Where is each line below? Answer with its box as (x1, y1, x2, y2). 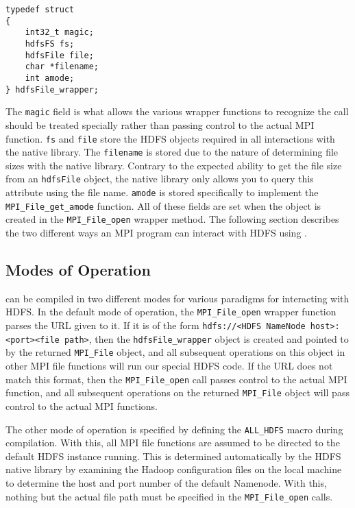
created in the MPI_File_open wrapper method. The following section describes (5, 212, 339, 226)
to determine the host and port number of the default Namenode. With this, (5, 475, 327, 489)
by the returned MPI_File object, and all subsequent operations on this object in (5, 345, 345, 359)
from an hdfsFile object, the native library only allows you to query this (5, 171, 314, 186)
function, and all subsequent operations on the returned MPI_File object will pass (5, 385, 350, 400)
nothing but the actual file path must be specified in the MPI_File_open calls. (5, 489, 333, 503)
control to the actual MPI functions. (5, 398, 158, 413)
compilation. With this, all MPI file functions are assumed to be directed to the (5, 435, 340, 450)
